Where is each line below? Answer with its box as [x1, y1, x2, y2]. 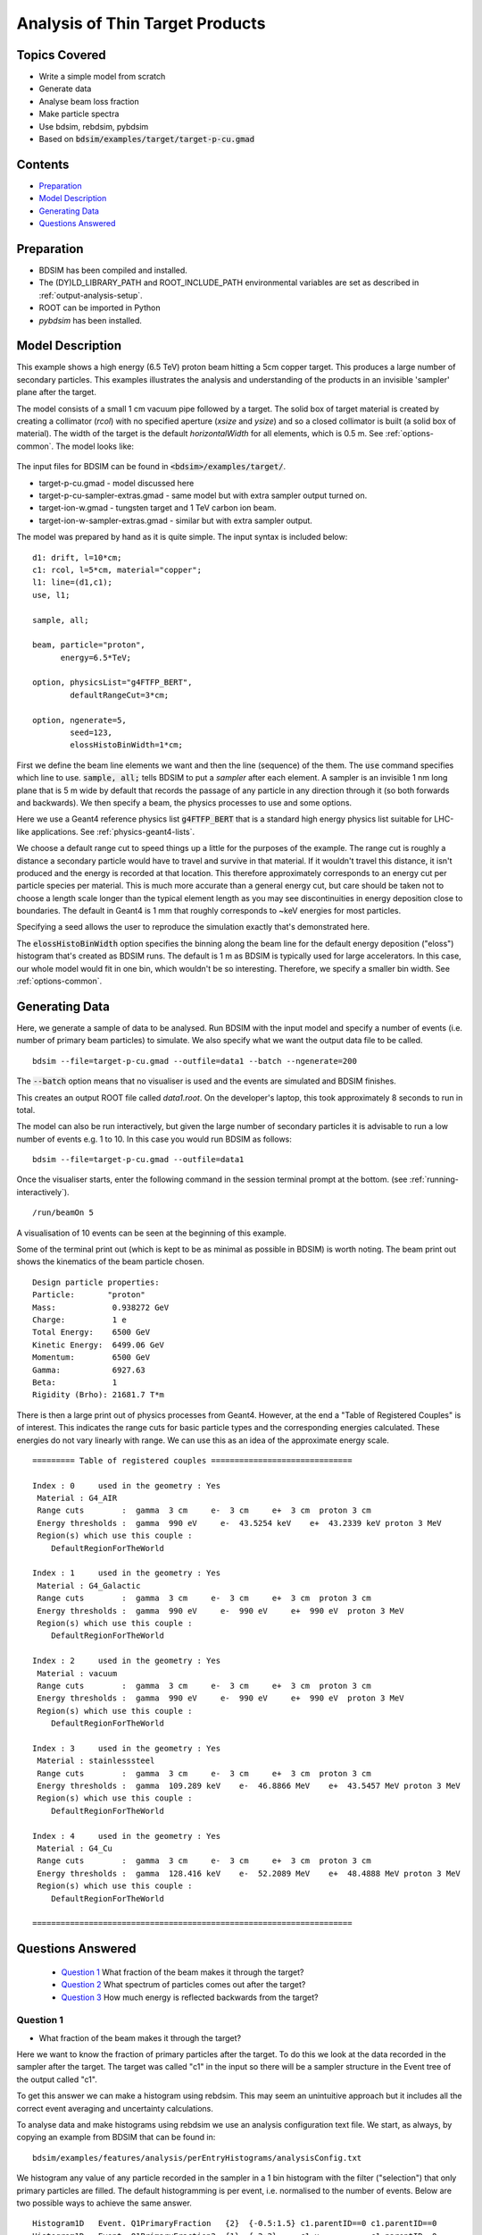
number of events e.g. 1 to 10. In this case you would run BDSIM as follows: [16, 1134, 292, 1144]
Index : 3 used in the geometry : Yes [32, 1743, 221, 1753]
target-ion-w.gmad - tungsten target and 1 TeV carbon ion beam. [38, 502, 277, 513]
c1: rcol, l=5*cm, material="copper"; [32, 564, 203, 575]
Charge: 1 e [32, 1314, 127, 1325]
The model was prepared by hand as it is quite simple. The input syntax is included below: [16, 532, 348, 543]
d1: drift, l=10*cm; [32, 552, 122, 562]
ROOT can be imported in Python [38, 302, 161, 313]
